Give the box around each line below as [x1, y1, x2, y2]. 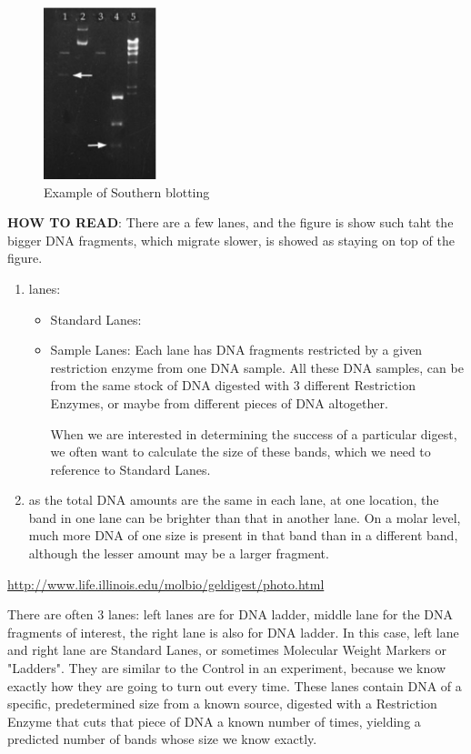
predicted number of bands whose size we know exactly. [7, 729, 317, 749]
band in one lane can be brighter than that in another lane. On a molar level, [28, 508, 461, 527]
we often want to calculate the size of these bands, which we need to [50, 442, 431, 461]
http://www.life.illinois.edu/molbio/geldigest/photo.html [7, 574, 325, 593]
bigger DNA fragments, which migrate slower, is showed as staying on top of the [7, 230, 455, 249]
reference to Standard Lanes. [50, 459, 211, 478]
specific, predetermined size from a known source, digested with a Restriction [7, 694, 437, 713]
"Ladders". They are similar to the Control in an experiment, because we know [7, 658, 446, 678]
